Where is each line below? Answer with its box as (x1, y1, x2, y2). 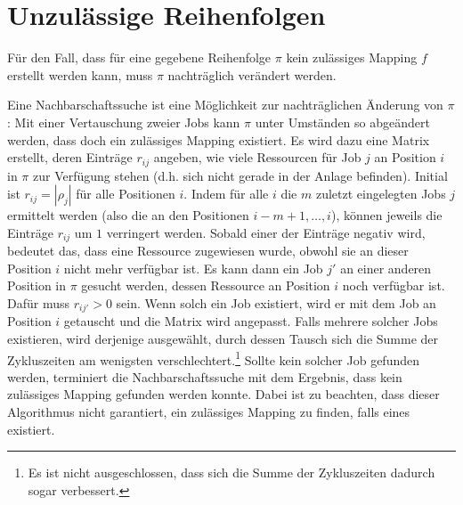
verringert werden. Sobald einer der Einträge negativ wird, (106, 223, 426, 241)
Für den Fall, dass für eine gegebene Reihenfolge (7, 48, 272, 67)
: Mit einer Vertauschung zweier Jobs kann (7, 112, 240, 131)
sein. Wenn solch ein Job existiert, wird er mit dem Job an (116, 293, 436, 312)
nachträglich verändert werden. (167, 65, 337, 84)
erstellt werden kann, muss (7, 65, 153, 84)
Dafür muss (7, 293, 69, 312)
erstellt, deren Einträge (7, 148, 133, 167)
